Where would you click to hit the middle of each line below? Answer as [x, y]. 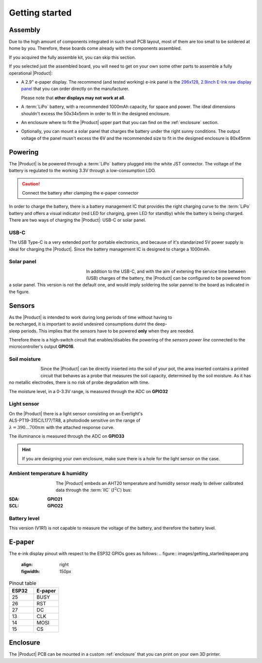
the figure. [19, 291]
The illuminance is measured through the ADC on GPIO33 [67, 436]
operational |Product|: [31, 73]
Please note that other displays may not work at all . [73, 98]
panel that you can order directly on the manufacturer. [75, 89]
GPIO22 [55, 506]
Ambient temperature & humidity [49, 473]
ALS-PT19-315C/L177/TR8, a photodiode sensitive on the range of [75, 420]
